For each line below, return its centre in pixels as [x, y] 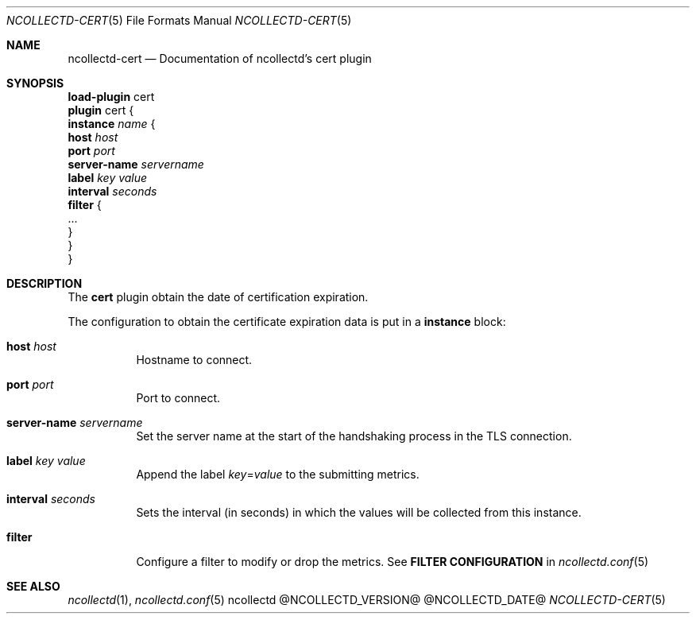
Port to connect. [178, 398]
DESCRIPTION [44, 283]
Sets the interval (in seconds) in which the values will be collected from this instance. [359, 512]
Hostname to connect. [194, 360]
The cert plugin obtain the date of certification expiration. [218, 297]
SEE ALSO [33, 586]
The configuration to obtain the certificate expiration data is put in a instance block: [287, 322]
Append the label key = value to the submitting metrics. [278, 474]
